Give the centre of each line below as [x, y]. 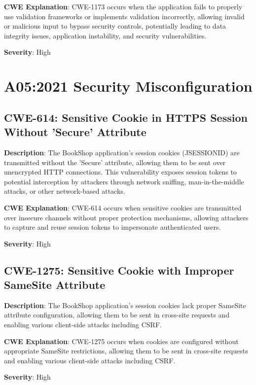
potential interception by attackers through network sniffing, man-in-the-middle [124, 181]
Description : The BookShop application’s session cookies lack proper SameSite [125, 305]
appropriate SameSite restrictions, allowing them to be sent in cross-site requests [126, 351]
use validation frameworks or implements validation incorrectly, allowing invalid [124, 16]
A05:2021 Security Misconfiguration [128, 86]
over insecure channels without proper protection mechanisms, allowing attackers [126, 217]
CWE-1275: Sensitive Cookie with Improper [119, 270]
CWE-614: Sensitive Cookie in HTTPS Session [126, 117]
